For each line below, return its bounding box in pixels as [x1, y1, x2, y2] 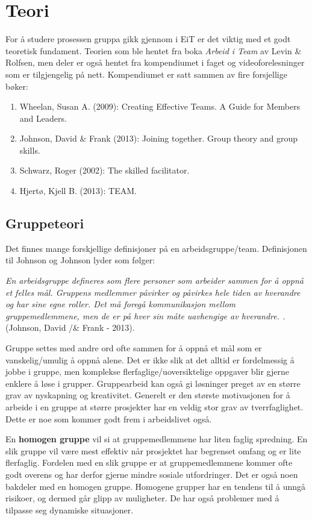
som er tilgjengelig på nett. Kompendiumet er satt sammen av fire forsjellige [5, 67, 287, 80]
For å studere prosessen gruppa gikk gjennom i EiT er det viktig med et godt [5, 33, 291, 45]
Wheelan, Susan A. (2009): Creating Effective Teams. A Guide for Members [19, 100, 301, 113]
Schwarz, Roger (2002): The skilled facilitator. [19, 164, 190, 177]
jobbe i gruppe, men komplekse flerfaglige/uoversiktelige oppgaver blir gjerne [5, 365, 289, 378]
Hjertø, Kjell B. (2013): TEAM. [19, 184, 137, 197]
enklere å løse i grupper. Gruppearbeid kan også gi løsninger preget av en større [5, 377, 301, 389]
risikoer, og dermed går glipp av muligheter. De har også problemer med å [5, 492, 279, 504]
